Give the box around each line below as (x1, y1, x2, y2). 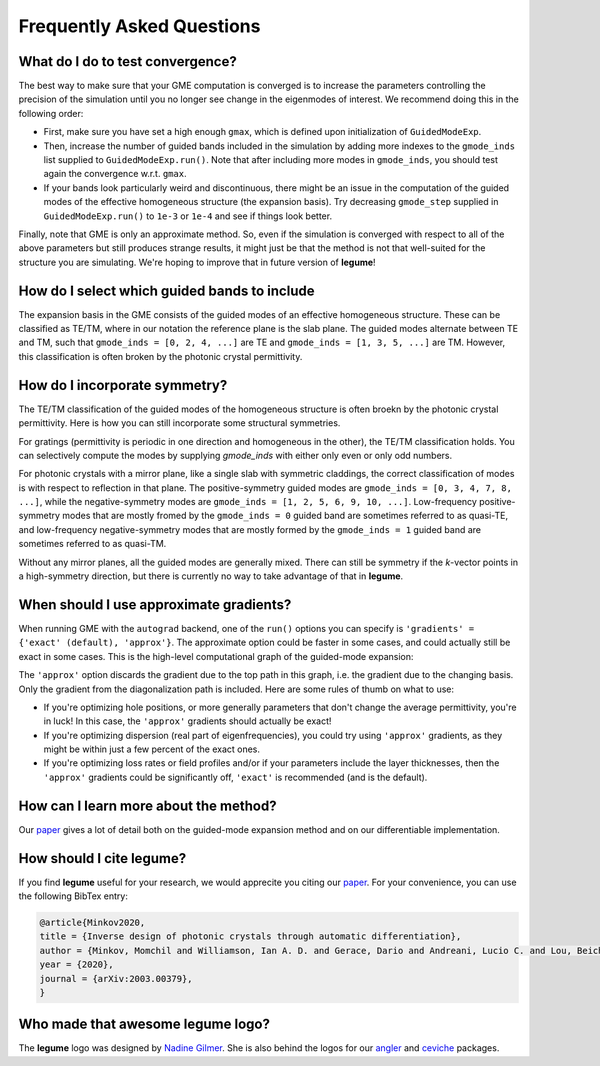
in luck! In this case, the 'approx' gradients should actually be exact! (43, 715, 332, 727)
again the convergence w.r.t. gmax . (43, 168, 187, 180)
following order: (18, 107, 84, 119)
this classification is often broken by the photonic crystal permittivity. (18, 350, 303, 362)
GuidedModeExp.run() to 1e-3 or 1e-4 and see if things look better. (43, 210, 333, 222)
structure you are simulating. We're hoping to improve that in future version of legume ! (18, 256, 376, 268)
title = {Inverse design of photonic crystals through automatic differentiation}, (39, 931, 462, 942)
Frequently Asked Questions (18, 15, 261, 37)
